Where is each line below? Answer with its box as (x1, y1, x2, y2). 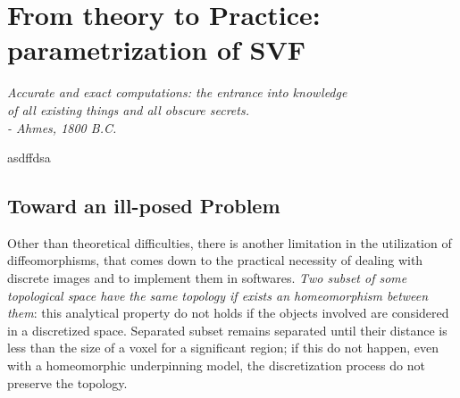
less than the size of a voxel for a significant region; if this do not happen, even (7, 338, 439, 357)
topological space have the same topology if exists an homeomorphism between (7, 286, 429, 304)
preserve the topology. (7, 373, 128, 392)
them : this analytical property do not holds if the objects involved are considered (7, 303, 449, 322)
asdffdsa (7, 148, 51, 167)
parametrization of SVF (7, 31, 306, 68)
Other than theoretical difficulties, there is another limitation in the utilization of (7, 233, 452, 252)
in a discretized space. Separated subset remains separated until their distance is (7, 320, 447, 339)
